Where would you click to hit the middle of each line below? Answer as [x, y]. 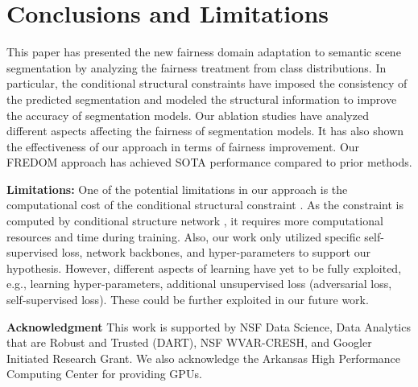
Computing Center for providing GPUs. [104, 374]
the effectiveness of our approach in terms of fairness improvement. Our [183, 146]
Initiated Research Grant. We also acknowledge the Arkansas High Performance [204, 358]
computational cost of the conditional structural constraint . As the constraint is [205, 205]
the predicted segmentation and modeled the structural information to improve [202, 99]
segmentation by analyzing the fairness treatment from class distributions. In [197, 67]
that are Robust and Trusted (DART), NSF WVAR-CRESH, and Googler [189, 342]
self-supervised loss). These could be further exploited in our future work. [188, 300]
